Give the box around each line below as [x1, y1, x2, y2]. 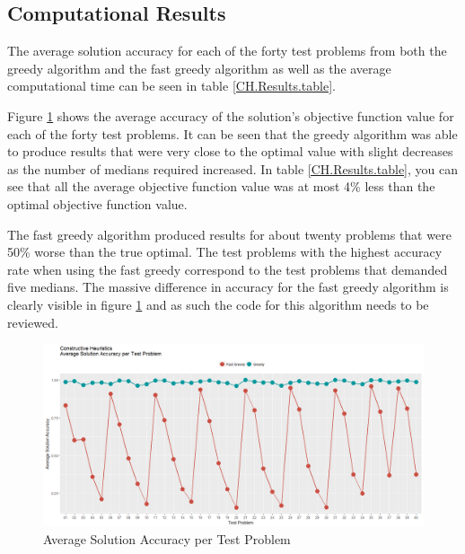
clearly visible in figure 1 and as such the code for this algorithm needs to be [7, 295, 429, 313]
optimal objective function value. [7, 194, 188, 213]
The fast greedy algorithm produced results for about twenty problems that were [7, 224, 452, 243]
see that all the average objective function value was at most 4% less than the [7, 177, 435, 196]
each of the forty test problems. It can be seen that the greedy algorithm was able [7, 124, 458, 143]
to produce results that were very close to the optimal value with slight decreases [7, 142, 453, 161]
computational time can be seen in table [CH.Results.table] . [7, 76, 337, 95]
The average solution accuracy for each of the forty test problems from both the [7, 41, 447, 60]
